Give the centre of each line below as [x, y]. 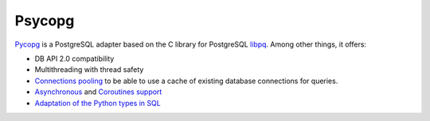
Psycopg [45, 21]
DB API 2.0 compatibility [74, 59]
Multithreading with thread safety [89, 70]
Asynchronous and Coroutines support [98, 92]
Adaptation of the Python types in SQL [98, 103]
